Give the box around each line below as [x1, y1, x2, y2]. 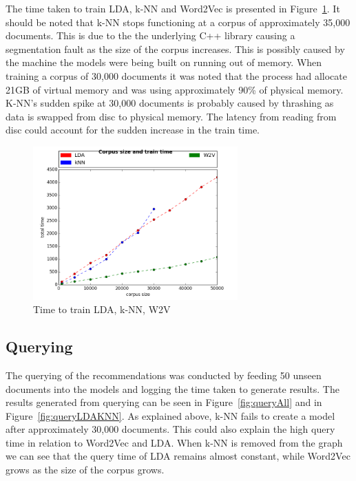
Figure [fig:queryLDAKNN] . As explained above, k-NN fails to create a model [6, 408, 335, 423]
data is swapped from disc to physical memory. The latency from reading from [6, 109, 337, 123]
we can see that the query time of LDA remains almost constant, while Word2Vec [6, 449, 350, 463]
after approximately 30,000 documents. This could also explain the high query [6, 422, 335, 436]
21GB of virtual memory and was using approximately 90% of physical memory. [6, 82, 344, 96]
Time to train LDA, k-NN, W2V [33, 302, 171, 317]
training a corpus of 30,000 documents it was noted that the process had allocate [6, 68, 347, 83]
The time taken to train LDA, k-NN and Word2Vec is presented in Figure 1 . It [6, 1, 340, 15]
